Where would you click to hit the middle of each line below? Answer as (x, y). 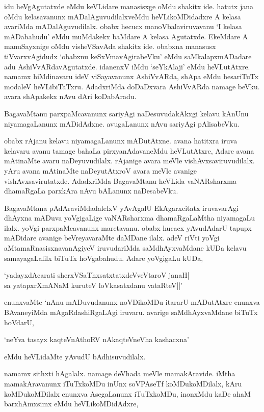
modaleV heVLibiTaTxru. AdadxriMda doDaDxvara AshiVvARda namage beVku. (132, 86)
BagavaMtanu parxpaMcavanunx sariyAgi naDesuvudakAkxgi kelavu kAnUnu (126, 113)
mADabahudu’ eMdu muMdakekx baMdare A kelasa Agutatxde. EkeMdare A (126, 36)
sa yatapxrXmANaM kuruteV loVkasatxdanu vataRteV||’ (94, 285)
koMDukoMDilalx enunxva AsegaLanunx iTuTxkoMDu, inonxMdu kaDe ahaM (127, 393)
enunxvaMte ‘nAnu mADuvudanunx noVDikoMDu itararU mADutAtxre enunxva (132, 302)
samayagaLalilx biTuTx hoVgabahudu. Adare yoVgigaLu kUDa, (104, 258)
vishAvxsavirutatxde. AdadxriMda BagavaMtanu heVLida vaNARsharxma (120, 180)
